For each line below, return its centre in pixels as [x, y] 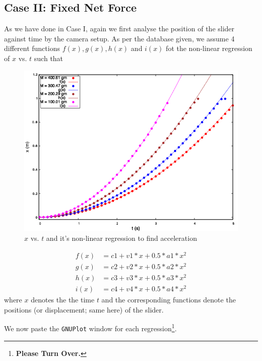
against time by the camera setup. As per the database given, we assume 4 [119, 38]
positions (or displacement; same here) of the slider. [84, 309]
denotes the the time [63, 300]
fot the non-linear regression [209, 48]
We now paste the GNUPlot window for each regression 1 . [90, 328]
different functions [32, 48]
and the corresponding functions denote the [169, 300]
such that [49, 58]
